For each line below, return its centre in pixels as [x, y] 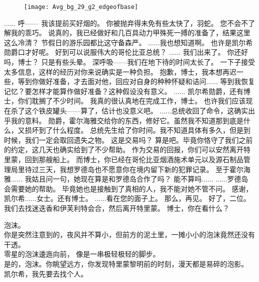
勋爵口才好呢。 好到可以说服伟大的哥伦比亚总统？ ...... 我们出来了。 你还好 [126, 52]
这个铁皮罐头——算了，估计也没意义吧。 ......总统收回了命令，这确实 [136, 110]
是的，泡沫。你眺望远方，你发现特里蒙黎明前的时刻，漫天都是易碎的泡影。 [126, 263]
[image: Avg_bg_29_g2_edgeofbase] [81, 7]
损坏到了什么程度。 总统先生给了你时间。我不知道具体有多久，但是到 [137, 130]
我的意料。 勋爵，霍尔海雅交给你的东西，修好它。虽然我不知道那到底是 [127, 120]
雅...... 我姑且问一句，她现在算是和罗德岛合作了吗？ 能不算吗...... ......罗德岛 [126, 179]
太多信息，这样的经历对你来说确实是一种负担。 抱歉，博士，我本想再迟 [120, 71]
